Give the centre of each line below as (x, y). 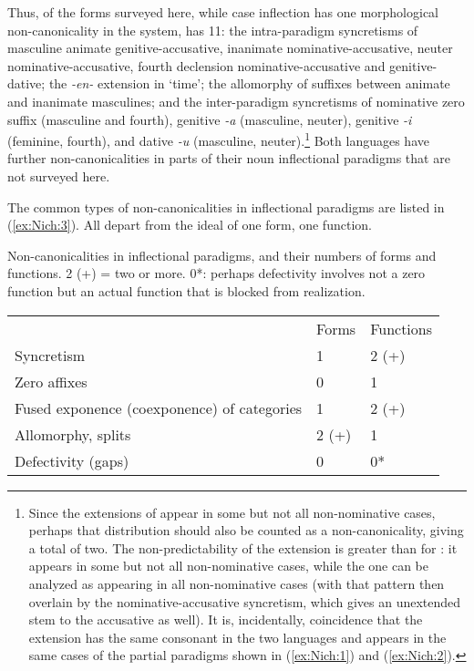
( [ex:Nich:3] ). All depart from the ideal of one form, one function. (190, 225)
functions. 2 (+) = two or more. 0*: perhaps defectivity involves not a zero (216, 273)
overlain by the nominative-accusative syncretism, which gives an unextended (245, 601)
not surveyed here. (59, 176)
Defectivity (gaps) (72, 460)
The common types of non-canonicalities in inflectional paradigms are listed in (226, 206)
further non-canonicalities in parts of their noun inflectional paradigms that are (229, 158)
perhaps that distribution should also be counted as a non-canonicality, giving (246, 530)
